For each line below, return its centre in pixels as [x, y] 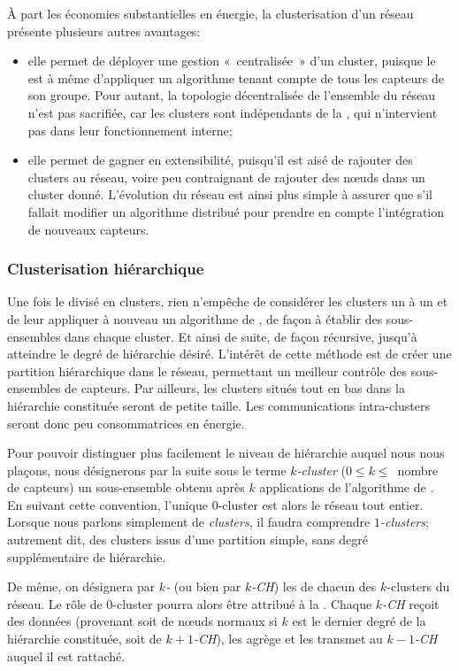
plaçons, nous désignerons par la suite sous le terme [147, 470]
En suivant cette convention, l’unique [108, 504]
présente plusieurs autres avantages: [104, 31]
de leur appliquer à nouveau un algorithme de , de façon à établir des [195, 318]
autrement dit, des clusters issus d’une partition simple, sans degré [188, 540]
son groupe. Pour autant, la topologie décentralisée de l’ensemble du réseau [232, 95]
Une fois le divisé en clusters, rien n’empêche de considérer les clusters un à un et [228, 301]
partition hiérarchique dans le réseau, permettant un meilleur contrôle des [207, 370]
